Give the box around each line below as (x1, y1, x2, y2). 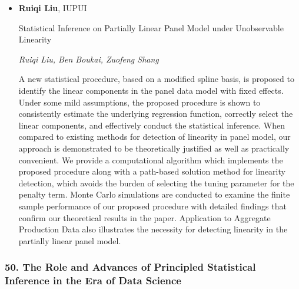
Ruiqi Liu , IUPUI (18, 2, 87, 14)
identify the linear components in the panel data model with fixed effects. (18, 84, 284, 96)
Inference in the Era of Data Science (5, 273, 181, 288)
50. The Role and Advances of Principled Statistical (5, 260, 256, 274)
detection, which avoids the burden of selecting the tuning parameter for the (18, 176, 294, 189)
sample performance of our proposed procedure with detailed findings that (18, 199, 287, 212)
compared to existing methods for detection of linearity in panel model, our (18, 130, 291, 143)
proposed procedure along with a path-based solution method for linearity (18, 165, 285, 178)
